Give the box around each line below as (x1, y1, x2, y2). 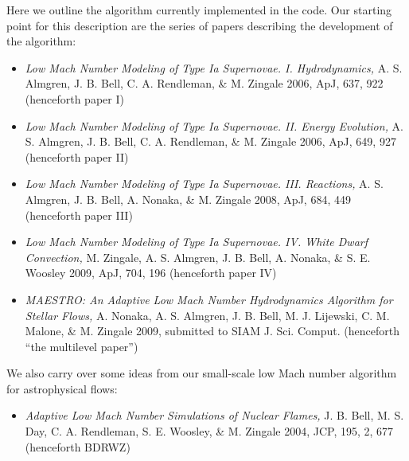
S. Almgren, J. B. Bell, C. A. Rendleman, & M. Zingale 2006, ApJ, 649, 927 (25, 133, 396, 150)
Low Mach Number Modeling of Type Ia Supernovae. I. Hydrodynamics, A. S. (25, 59, 403, 76)
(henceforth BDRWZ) (25, 438, 130, 455)
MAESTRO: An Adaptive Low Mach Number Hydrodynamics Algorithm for (25, 291, 393, 307)
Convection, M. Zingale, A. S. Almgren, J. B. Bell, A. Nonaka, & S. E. (25, 248, 371, 265)
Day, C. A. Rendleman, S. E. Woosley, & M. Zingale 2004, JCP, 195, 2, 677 (25, 423, 394, 440)
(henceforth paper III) (25, 206, 133, 223)
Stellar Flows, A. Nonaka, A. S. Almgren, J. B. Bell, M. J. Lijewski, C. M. (25, 307, 390, 323)
